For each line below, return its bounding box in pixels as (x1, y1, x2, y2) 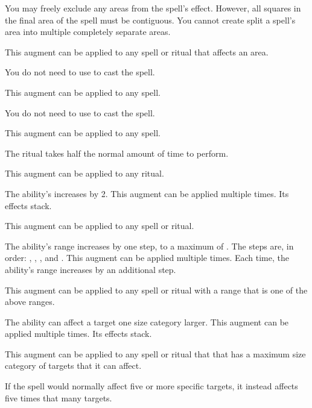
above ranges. (5, 295, 55, 308)
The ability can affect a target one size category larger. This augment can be (5, 315, 289, 328)
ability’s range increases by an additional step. (5, 263, 176, 275)
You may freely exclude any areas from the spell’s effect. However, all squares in (5, 2, 301, 14)
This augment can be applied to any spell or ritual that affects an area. (5, 45, 269, 58)
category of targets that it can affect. (5, 359, 142, 372)
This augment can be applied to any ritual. (5, 167, 164, 180)
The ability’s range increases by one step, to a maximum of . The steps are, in (5, 239, 294, 252)
